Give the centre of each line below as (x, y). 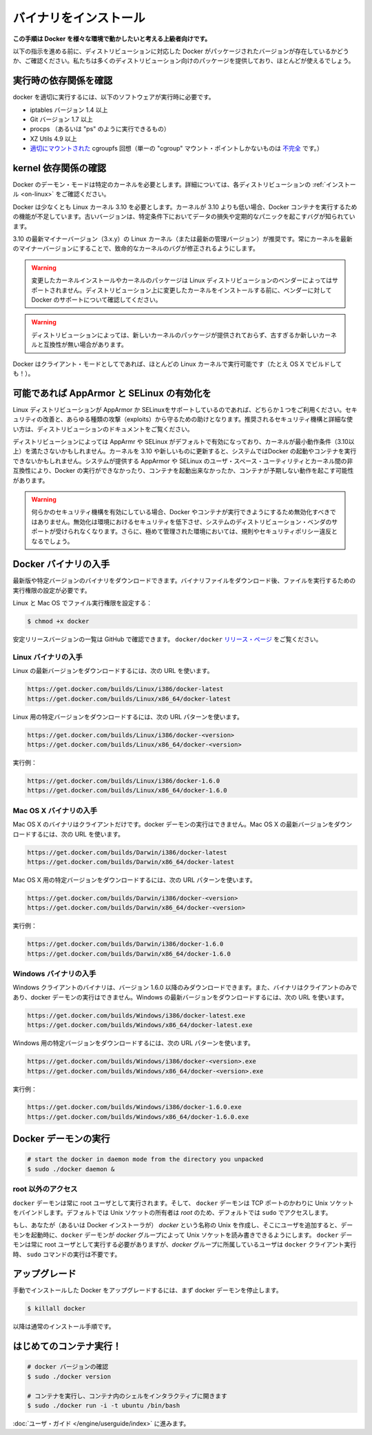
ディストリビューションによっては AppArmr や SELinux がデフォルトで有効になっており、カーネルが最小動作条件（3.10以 (184, 442)
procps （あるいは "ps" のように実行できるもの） (100, 129)
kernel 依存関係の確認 (60, 168)
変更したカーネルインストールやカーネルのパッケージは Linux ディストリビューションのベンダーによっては (182, 280)
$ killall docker (56, 1309)
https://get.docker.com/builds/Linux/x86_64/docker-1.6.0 (127, 791)
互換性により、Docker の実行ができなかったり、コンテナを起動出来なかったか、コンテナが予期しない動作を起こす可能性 (183, 471)
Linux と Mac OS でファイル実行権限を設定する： (83, 603)
